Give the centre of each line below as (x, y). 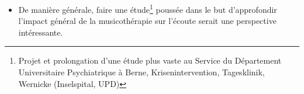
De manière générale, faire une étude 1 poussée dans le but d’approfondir (148, 8)
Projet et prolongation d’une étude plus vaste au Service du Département (150, 60)
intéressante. (41, 32)
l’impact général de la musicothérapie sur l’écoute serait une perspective (147, 21)
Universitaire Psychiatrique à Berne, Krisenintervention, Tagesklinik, (141, 72)
